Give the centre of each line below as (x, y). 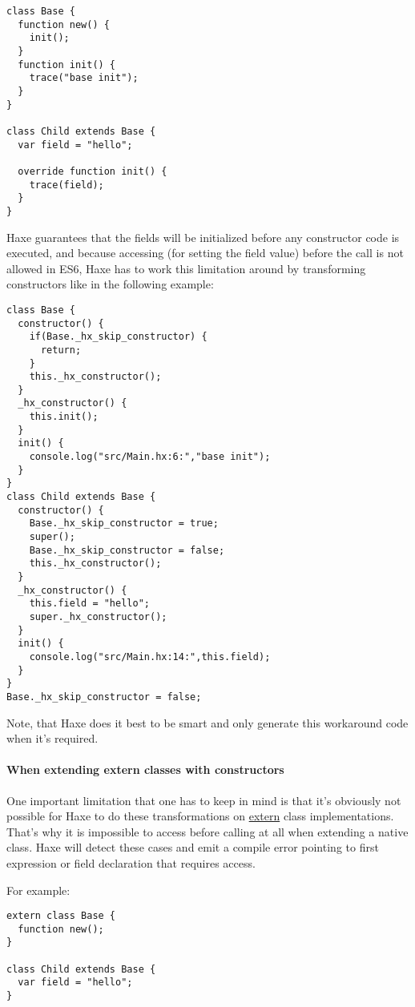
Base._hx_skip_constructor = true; (124, 524)
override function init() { (93, 171)
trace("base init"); (84, 78)
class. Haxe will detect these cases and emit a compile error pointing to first (193, 847)
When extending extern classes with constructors (145, 769)
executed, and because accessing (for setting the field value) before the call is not (205, 253)
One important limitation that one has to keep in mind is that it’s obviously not (204, 800)
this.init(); (64, 417)
